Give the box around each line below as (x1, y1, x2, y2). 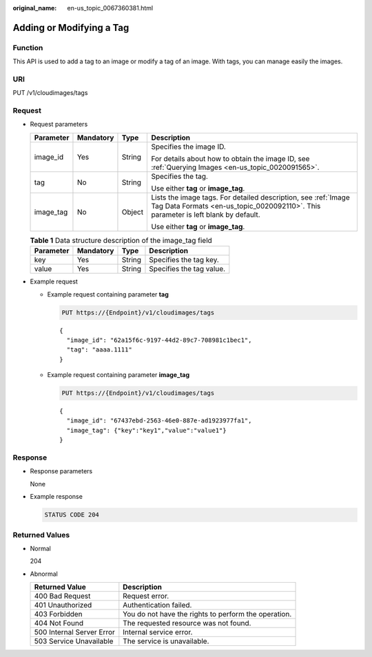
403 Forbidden (34, 610, 83, 619)
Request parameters (30, 120, 88, 129)
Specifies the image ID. (151, 142, 227, 151)
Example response (30, 493, 83, 501)
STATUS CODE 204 (44, 511, 100, 519)
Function (12, 43, 43, 52)
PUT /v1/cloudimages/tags (12, 89, 88, 97)
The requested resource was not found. (123, 618, 251, 628)
